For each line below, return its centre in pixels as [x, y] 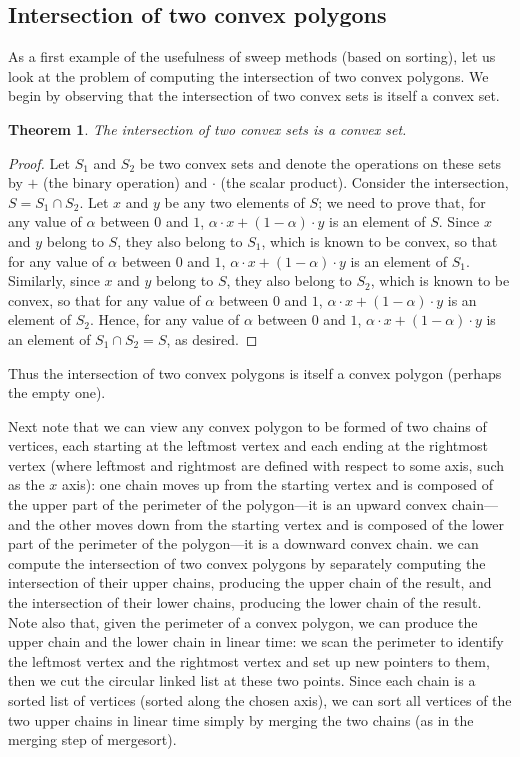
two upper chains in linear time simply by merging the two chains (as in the [241, 719]
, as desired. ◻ [212, 338]
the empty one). [57, 392]
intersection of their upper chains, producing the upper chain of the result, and [250, 582]
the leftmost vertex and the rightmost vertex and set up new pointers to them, [249, 660]
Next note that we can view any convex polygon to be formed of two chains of [247, 425]
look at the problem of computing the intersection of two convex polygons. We [248, 75]
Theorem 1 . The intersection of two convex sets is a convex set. [207, 128]
